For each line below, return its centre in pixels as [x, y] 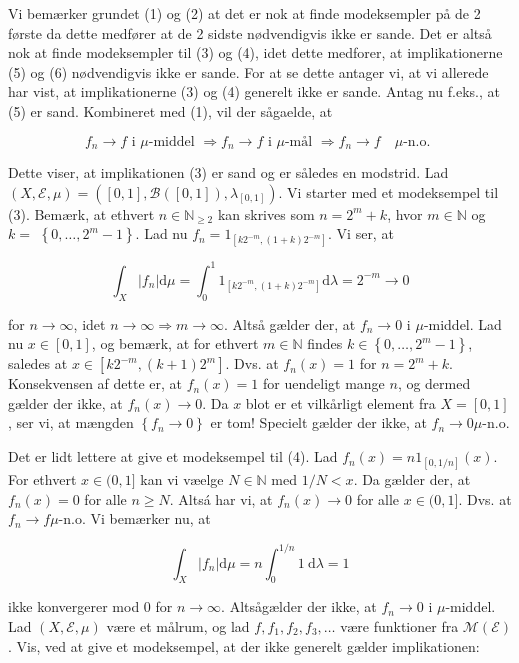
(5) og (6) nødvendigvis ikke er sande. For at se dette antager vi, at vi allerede [248, 71]
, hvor [405, 213]
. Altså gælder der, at [290, 323]
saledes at [38, 363]
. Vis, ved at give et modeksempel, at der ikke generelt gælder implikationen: [244, 645]
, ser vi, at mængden [71, 422]
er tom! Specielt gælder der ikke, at [318, 422]
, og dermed [434, 383]
